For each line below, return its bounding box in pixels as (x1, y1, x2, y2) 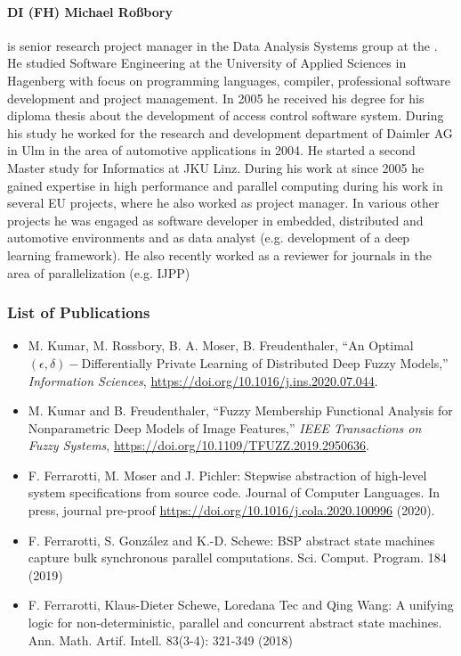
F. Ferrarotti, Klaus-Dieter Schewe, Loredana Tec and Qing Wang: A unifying (28, 595, 454, 614)
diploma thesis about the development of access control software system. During (7, 106, 444, 125)
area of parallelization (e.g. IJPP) (7, 263, 190, 282)
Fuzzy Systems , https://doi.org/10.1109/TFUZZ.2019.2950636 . (28, 436, 369, 455)
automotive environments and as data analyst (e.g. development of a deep (7, 228, 410, 247)
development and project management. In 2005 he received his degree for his (7, 88, 425, 107)
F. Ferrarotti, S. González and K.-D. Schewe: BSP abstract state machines (28, 530, 435, 549)
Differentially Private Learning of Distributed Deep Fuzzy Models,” (81, 353, 449, 372)
